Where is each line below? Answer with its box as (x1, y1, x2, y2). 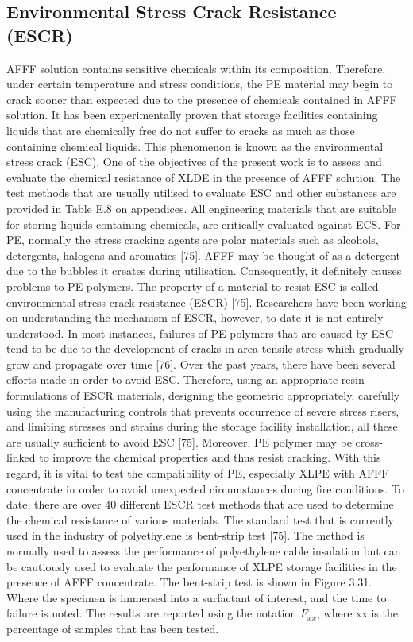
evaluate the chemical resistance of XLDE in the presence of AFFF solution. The (6, 168, 401, 185)
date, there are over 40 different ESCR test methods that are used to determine (6, 496, 394, 512)
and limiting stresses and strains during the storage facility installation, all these (6, 418, 398, 435)
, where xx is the (316, 605, 398, 621)
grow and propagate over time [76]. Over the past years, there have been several (6, 355, 396, 372)
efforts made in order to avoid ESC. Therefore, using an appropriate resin (6, 371, 365, 388)
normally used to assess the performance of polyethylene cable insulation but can (6, 543, 401, 559)
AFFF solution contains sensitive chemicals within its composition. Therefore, (6, 60, 386, 76)
